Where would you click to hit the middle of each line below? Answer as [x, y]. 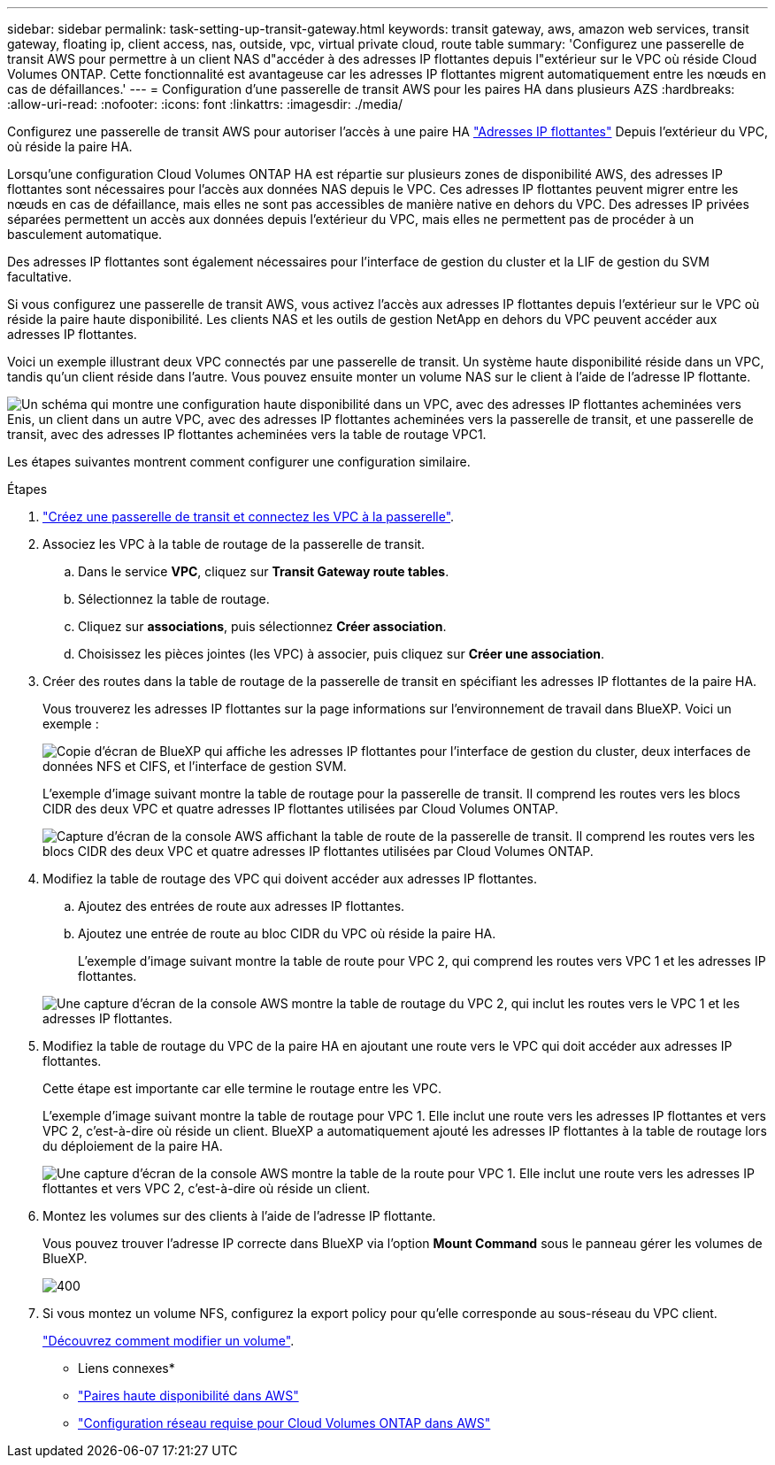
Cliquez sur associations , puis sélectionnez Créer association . [262, 626]
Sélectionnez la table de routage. [174, 599]
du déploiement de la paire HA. [133, 1146]
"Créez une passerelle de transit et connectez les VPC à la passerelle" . [249, 517]
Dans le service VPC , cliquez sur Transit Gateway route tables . [264, 571]
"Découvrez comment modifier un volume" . [169, 1341]
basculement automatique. [85, 234]
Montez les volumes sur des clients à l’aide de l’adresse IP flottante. [239, 1216]
